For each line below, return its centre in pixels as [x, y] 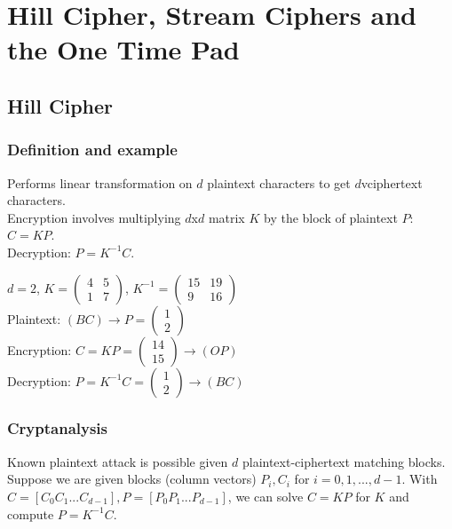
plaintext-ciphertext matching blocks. [344, 461]
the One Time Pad [123, 49]
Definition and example [92, 150]
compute [31, 513]
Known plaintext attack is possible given [118, 461]
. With [420, 479]
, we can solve [266, 496]
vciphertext [392, 182]
